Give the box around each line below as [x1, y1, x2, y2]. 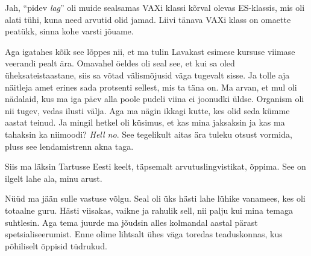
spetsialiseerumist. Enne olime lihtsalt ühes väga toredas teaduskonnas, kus [5, 228, 283, 240]
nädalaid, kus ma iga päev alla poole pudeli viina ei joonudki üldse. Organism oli [5, 92, 304, 105]
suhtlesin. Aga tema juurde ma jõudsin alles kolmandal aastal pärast [5, 216, 258, 228]
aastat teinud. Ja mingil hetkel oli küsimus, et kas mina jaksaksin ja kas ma [5, 116, 285, 129]
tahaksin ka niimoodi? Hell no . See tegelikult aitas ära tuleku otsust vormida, [5, 127, 292, 140]
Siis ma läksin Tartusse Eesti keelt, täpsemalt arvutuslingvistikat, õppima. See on [5, 160, 306, 173]
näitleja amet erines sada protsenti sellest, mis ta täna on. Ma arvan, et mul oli [5, 80, 297, 93]
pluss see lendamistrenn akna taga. [5, 139, 134, 152]
